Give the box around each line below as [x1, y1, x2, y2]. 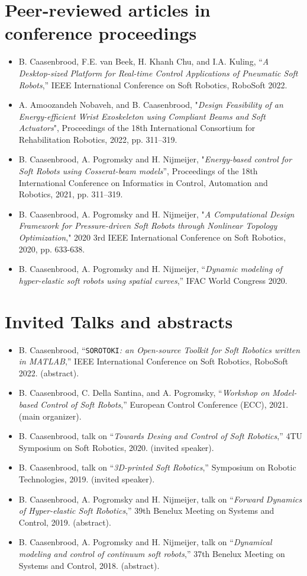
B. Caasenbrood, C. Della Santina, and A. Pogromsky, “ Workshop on [18, 386, 270, 399]
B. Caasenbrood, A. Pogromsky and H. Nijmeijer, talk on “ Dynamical [18, 536, 272, 548]
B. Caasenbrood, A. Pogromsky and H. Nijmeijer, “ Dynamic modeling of [18, 263, 282, 275]
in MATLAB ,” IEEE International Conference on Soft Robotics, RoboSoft [18, 355, 289, 367]
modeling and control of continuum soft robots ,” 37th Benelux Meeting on [18, 547, 285, 559]
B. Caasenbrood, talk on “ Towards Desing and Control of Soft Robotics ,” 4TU [18, 430, 303, 442]
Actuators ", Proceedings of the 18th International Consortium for [18, 121, 256, 134]
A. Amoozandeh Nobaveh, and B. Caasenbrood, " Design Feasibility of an [18, 98, 283, 111]
